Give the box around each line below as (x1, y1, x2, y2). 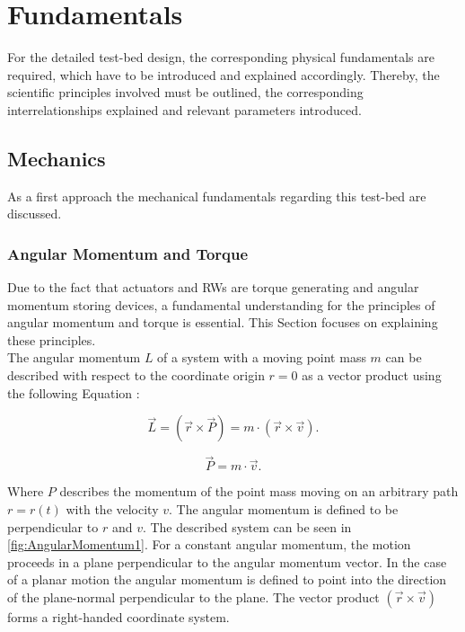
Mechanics (7, 144, 106, 172)
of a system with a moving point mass (157, 348, 366, 367)
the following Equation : (7, 383, 140, 402)
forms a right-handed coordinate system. (7, 608, 230, 627)
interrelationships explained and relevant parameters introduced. (7, 100, 362, 119)
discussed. (7, 204, 62, 223)
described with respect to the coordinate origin (7, 366, 265, 385)
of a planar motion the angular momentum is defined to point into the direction (7, 570, 447, 589)
